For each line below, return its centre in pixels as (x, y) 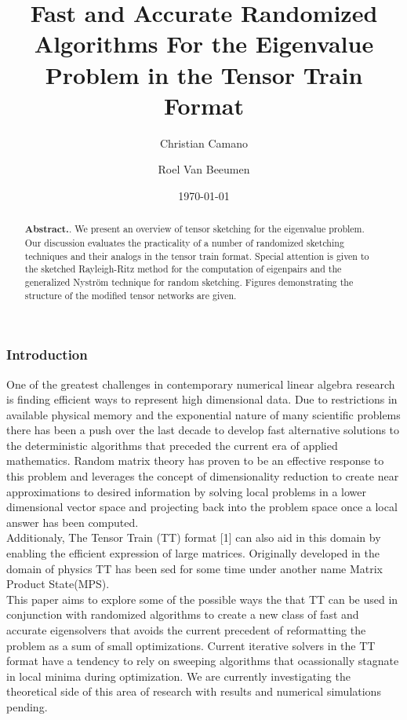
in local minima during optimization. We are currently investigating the (178, 676)
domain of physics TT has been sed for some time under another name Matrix (195, 568)
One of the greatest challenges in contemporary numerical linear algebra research (201, 384)
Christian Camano (204, 143)
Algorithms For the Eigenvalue (204, 44)
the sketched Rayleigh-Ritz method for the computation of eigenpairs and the (183, 269)
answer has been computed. (73, 522)
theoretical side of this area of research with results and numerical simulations (194, 691)
